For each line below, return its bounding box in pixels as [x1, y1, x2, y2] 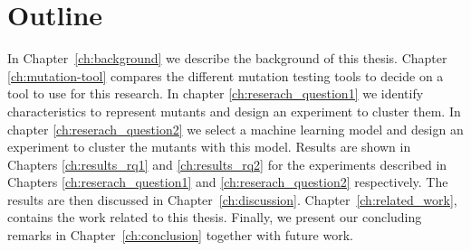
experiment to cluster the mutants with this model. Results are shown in [7, 137, 411, 156]
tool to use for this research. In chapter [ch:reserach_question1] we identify [7, 84, 424, 103]
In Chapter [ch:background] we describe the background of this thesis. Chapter [7, 49, 447, 68]
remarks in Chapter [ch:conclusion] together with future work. [7, 226, 353, 245]
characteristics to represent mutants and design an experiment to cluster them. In [7, 101, 461, 120]
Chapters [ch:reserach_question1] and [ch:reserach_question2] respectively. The [7, 172, 448, 191]
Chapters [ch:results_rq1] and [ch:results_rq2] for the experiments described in [7, 154, 447, 173]
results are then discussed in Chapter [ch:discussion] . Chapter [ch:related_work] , [7, 190, 457, 209]
